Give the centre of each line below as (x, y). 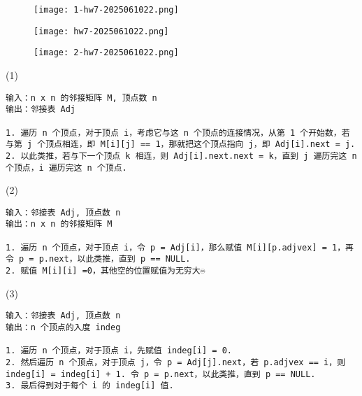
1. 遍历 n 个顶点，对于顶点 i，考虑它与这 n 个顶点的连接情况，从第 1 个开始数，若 (178, 133)
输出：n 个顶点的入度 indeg (63, 327)
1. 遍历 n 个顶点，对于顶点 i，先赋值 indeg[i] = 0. (119, 351)
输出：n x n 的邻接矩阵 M (59, 224)
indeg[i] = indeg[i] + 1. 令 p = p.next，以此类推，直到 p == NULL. (161, 374)
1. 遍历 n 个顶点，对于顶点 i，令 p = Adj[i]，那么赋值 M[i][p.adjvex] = (166, 247)
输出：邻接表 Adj (41, 109)
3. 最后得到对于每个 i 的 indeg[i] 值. (90, 386)
